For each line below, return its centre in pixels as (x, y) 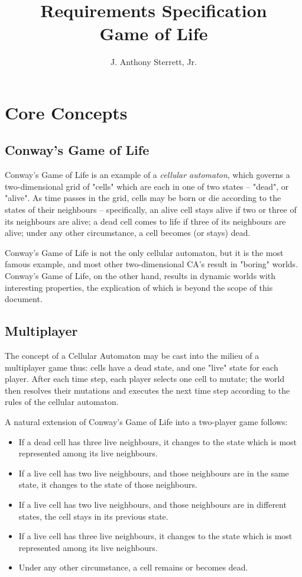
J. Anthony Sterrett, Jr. (154, 62)
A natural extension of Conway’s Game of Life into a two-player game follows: (146, 422)
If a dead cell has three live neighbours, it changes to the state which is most (158, 441)
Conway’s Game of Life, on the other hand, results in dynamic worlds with (140, 276)
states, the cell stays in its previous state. (93, 516)
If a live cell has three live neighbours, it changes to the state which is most (155, 536)
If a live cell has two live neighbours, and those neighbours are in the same (154, 473)
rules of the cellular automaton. (62, 402)
